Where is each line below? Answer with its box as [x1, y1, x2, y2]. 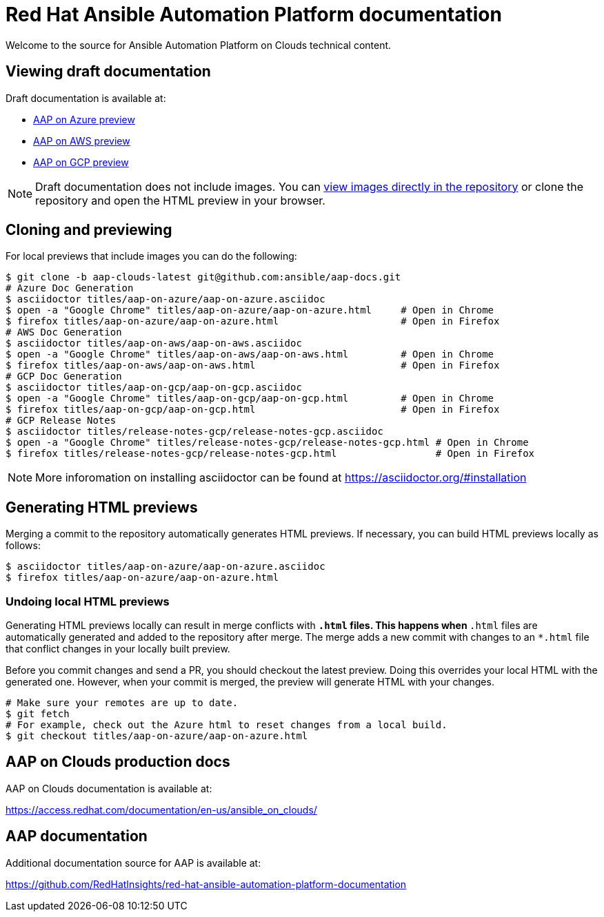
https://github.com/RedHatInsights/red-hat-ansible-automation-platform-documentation [6, 878, 407, 890]
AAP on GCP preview [33, 156, 129, 168]
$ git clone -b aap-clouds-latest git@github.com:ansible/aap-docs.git [6, 271, 401, 283]
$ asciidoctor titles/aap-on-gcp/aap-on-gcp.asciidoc [6, 382, 302, 393]
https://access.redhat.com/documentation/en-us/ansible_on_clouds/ [6, 803, 317, 816]
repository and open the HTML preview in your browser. [35, 193, 325, 207]
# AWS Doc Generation [6, 327, 122, 338]
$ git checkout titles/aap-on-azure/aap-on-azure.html [6, 730, 308, 742]
